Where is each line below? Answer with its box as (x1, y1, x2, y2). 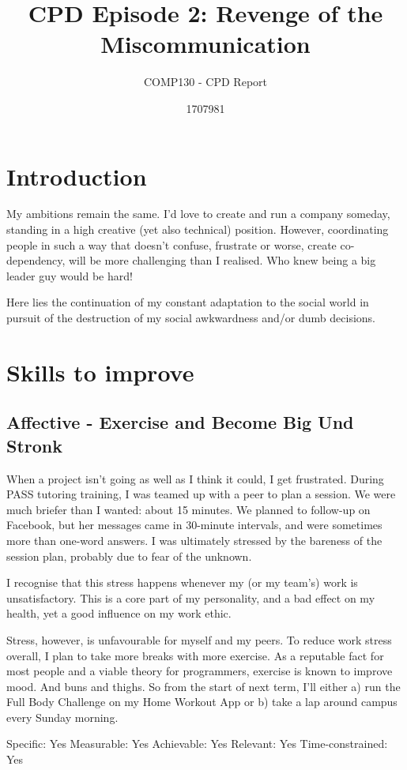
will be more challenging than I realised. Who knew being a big (68, 252, 376, 269)
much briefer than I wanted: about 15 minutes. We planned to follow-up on (6, 501, 371, 517)
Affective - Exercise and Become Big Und (6, 410, 354, 434)
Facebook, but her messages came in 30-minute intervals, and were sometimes (6, 516, 383, 533)
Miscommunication (100, 28, 311, 60)
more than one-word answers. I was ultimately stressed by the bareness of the (6, 531, 383, 548)
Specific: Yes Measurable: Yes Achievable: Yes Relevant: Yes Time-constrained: (6, 735, 388, 752)
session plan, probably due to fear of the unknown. (6, 547, 252, 564)
